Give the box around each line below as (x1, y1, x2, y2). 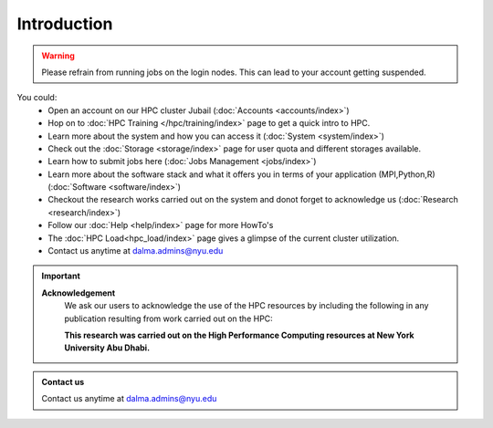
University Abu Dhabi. (64, 342, 151, 353)
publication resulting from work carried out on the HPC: (64, 313, 273, 324)
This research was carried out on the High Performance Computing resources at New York (64, 329, 414, 340)
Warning (41, 50, 75, 61)
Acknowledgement (41, 287, 116, 298)
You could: (16, 92, 58, 103)
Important (41, 270, 81, 282)
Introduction (16, 14, 113, 34)
